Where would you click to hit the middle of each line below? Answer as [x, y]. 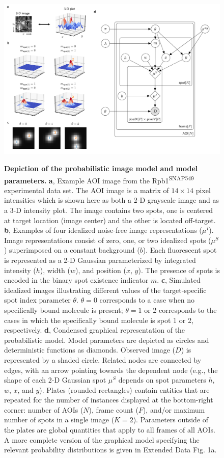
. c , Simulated [179, 280]
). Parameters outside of [171, 420]
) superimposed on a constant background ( [72, 250]
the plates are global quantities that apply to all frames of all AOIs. [110, 430]
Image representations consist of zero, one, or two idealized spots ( [108, 240]
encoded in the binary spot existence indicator [76, 280]
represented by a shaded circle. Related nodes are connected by [103, 359]
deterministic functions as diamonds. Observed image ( [90, 350]
